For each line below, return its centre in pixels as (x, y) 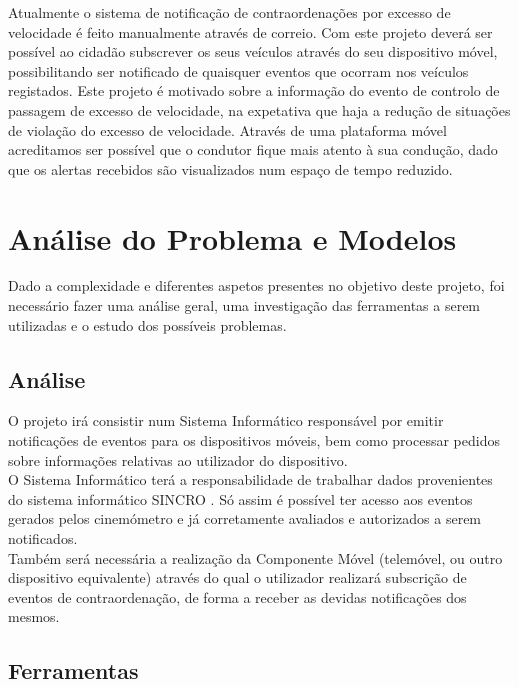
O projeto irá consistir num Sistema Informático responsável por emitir (226, 420)
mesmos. (34, 616)
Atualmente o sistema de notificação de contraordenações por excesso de (229, 12)
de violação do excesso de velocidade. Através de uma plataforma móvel (227, 129)
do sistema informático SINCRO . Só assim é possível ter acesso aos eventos (240, 498)
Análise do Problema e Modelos (232, 237)
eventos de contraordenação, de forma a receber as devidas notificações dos (237, 596)
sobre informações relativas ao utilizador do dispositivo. (178, 459)
